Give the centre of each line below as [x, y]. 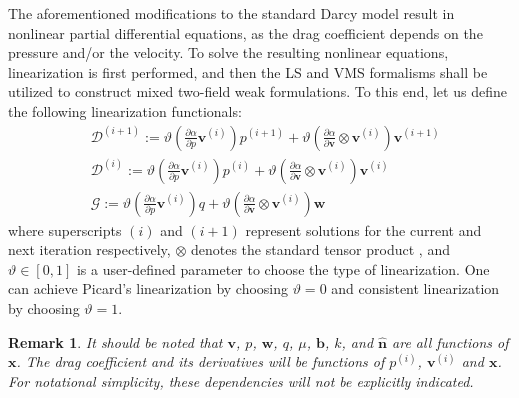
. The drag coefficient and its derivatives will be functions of [200, 361]
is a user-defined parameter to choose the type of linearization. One [283, 268]
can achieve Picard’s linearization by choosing [148, 288]
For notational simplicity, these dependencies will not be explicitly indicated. [241, 380]
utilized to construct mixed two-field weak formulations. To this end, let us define [257, 91]
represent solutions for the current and [363, 229]
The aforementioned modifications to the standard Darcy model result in [231, 13]
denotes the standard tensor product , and [320, 249]
